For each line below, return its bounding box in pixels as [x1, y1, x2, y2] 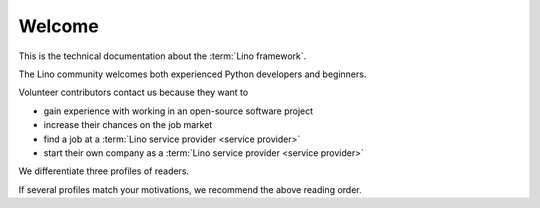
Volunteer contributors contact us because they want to [18, 86, 249, 99]
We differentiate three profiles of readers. [18, 165, 190, 177]
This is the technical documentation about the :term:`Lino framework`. [18, 50, 307, 62]
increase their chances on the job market [43, 119, 213, 131]
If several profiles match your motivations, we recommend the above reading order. [18, 183, 362, 195]
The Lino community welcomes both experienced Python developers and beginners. [18, 68, 367, 80]
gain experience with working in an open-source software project [43, 105, 314, 117]
